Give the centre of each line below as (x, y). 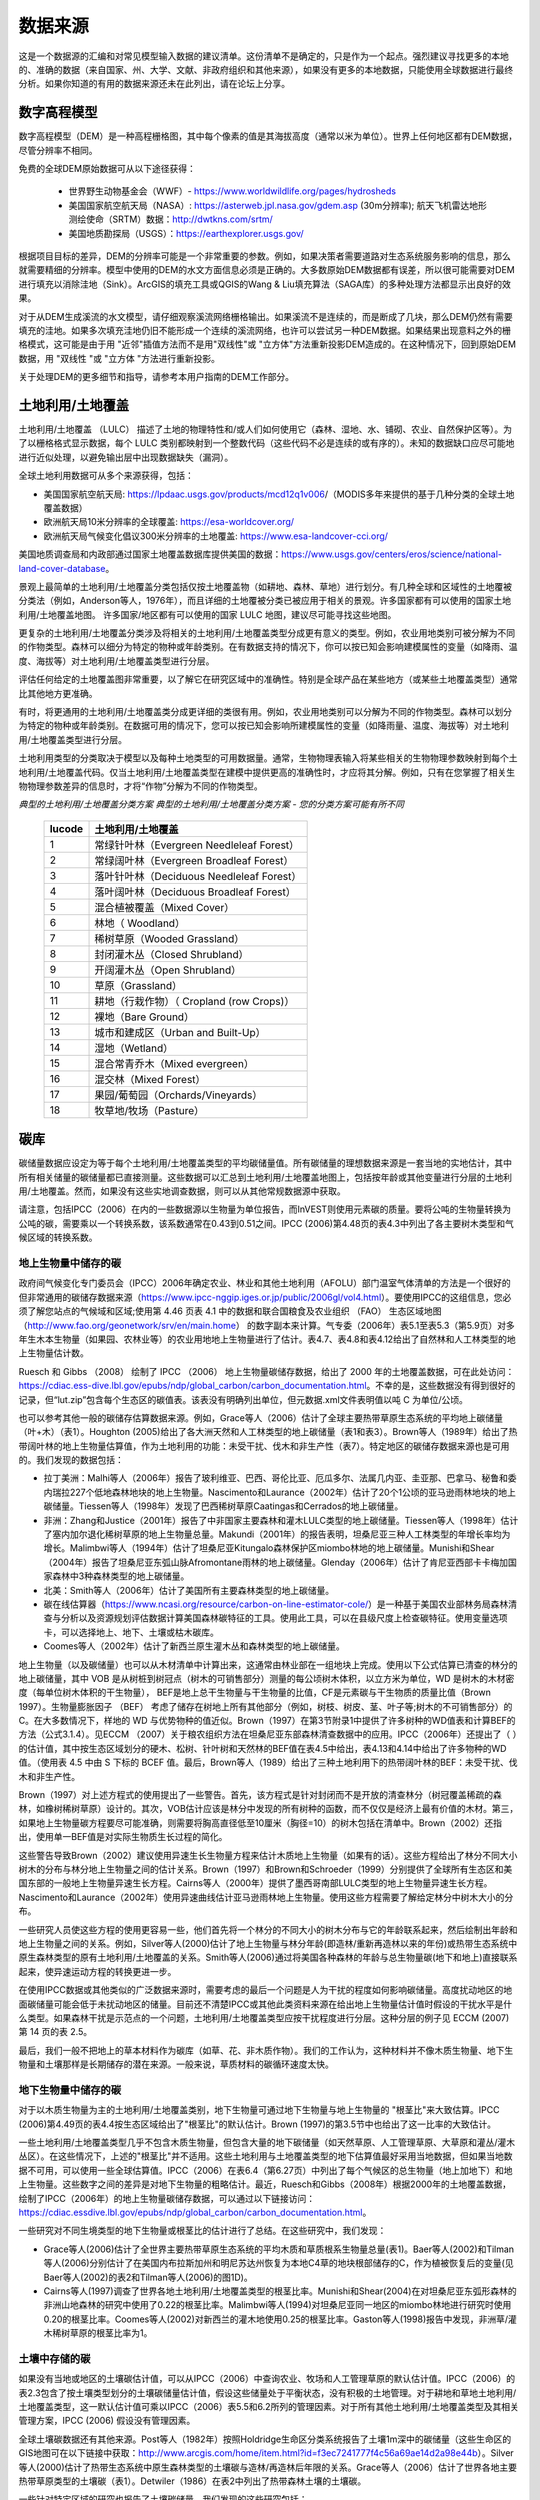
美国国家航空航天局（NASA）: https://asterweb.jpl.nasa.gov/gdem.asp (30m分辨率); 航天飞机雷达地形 (277, 205)
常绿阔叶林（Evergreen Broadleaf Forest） (194, 860)
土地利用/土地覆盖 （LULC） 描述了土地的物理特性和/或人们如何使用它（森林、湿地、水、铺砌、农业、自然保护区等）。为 (265, 429)
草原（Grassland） (138, 985)
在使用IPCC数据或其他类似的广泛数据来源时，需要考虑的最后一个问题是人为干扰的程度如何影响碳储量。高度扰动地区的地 (265, 1990)
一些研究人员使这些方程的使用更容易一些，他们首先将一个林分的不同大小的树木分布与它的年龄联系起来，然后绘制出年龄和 (268, 1929)
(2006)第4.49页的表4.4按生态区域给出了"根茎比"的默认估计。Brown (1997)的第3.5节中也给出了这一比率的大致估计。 (257, 2124)
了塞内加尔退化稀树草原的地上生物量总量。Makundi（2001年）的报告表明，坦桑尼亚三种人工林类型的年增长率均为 (277, 1534)
